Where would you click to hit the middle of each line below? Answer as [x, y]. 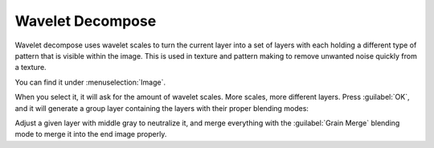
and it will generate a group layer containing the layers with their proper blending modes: [162, 108]
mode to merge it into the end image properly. [91, 134]
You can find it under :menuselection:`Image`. [90, 82]
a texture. [31, 68]
